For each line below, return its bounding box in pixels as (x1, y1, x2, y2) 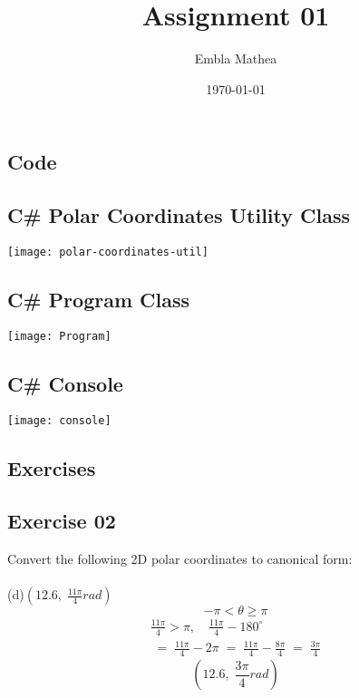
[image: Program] (7, 329, 112, 343)
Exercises (7, 453, 96, 481)
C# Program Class (7, 285, 190, 313)
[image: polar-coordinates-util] (7, 245, 209, 258)
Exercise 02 (7, 507, 116, 535)
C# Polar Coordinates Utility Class (7, 201, 351, 229)
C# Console (7, 369, 123, 397)
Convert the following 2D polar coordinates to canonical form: (7, 549, 353, 568)
